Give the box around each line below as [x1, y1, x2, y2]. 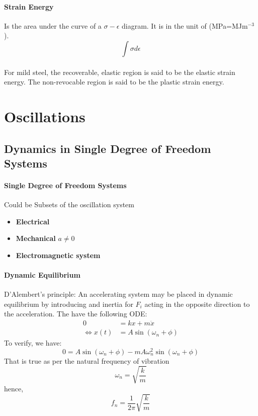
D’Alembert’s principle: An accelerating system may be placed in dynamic [4, 289, 233, 299]
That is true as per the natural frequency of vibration [4, 355, 169, 366]
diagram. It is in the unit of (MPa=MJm [121, 20, 248, 31]
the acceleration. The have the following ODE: [4, 308, 147, 319]
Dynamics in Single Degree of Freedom [4, 140, 211, 156]
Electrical [16, 216, 50, 226]
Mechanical [16, 233, 56, 243]
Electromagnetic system [16, 249, 101, 260]
